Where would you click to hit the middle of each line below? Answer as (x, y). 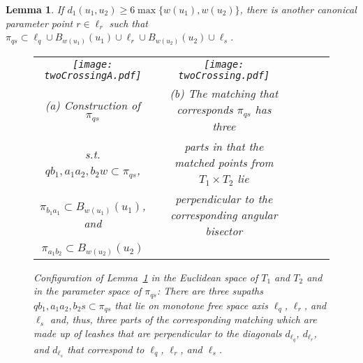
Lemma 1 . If (35, 9)
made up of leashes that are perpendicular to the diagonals (158, 333)
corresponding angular (224, 214)
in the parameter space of (88, 291)
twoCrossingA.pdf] (93, 75)
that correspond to (106, 349)
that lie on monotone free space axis (191, 305)
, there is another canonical (298, 9)
